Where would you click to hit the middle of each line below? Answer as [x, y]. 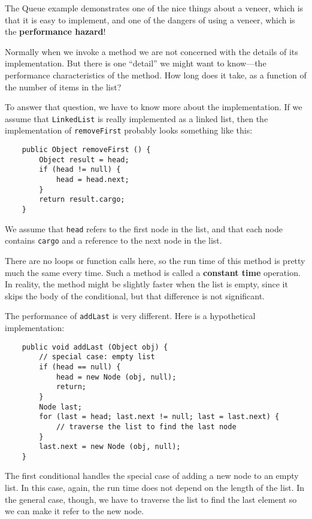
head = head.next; [93, 180]
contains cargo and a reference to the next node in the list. [113, 240]
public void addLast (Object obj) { [95, 347]
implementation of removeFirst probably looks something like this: [129, 130]
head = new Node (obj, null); [116, 377]
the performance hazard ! [55, 31]
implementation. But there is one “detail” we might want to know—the [136, 63]
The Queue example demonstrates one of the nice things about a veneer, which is [154, 8]
